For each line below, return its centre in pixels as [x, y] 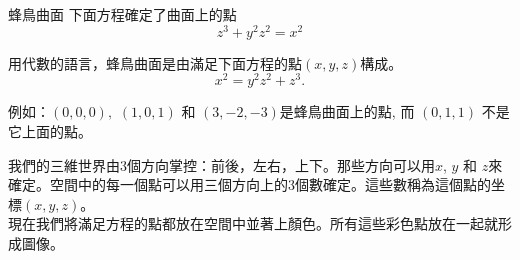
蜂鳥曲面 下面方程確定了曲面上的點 [122, 14]
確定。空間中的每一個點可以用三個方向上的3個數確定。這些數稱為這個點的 [249, 184]
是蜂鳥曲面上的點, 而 [347, 111]
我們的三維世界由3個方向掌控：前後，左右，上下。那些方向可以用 [221, 164]
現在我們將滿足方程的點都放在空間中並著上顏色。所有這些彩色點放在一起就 [253, 223]
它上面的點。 [50, 130]
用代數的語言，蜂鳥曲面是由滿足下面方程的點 [155, 62]
